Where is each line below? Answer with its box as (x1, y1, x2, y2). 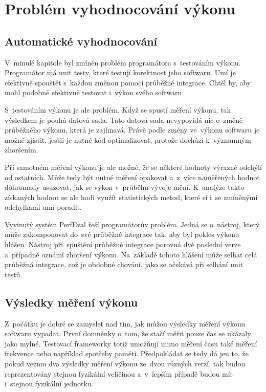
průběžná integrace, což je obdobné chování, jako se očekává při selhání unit (5, 259, 243, 270)
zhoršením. (5, 144, 38, 155)
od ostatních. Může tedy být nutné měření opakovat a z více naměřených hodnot (5, 171, 260, 182)
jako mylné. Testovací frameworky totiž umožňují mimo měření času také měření (5, 338, 257, 349)
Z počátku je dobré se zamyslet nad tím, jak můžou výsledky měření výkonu (5, 318, 246, 329)
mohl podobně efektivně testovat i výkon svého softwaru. (5, 87, 184, 98)
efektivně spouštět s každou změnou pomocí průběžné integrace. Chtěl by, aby (5, 77, 251, 88)
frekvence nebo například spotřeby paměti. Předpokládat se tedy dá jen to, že (5, 348, 249, 359)
